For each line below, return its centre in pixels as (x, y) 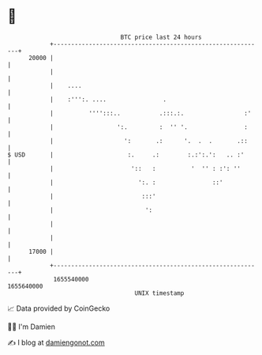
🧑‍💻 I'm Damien (32, 327)
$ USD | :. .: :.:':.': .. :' (126, 155)
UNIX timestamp (159, 293)
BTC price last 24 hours (161, 37)
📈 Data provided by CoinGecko (59, 308)
